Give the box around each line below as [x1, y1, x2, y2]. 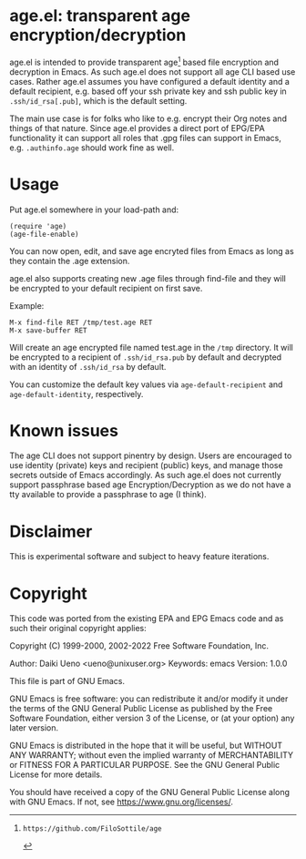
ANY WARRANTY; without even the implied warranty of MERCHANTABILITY [9, 750, 294, 761]
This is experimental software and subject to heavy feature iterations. [9, 551, 270, 562]
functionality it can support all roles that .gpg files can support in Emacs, [9, 132, 282, 143]
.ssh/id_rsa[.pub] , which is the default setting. [9, 95, 188, 106]
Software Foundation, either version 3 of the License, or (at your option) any [9, 712, 295, 724]
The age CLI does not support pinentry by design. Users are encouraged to [9, 450, 292, 461]
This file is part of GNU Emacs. [9, 676, 126, 687]
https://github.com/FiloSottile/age [22, 824, 162, 833]
